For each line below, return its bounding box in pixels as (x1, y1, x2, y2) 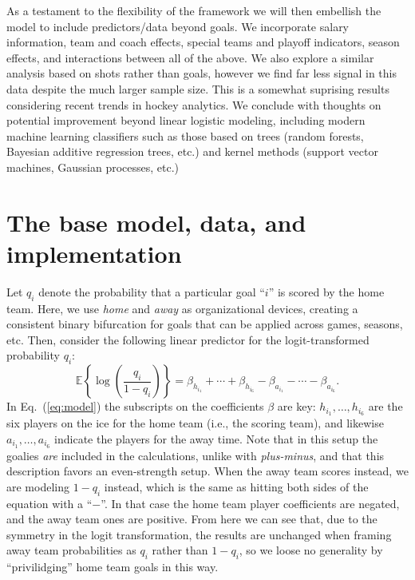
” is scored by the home (268, 283, 385, 300)
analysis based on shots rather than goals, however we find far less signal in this (6, 65, 397, 81)
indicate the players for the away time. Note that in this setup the (54, 430, 378, 447)
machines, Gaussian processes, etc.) (6, 158, 180, 175)
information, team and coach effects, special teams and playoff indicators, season (6, 34, 400, 50)
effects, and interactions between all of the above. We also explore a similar (6, 49, 374, 66)
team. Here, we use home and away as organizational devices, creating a (6, 300, 358, 316)
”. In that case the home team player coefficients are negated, (101, 495, 400, 511)
